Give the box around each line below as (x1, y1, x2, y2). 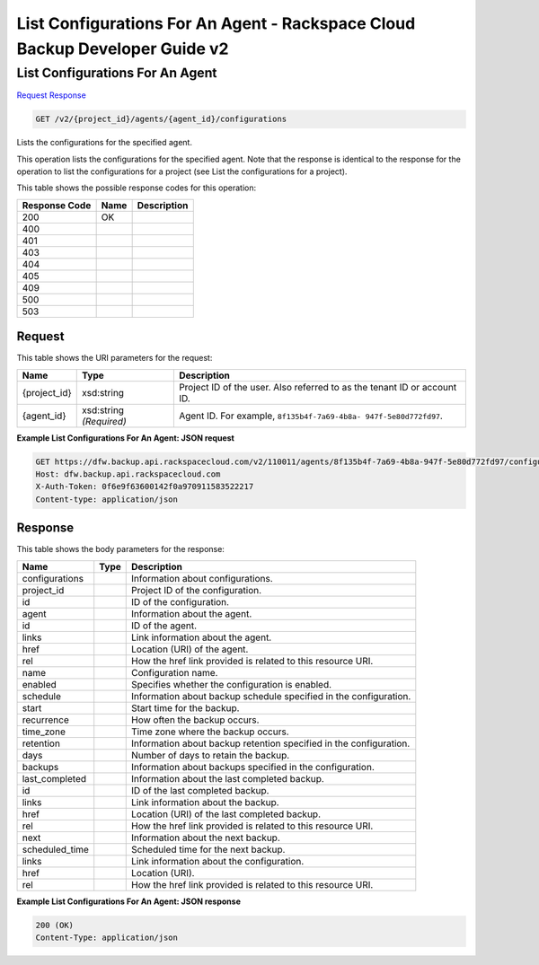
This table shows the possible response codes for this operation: (16, 182, 257, 193)
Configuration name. (131, 666, 218, 679)
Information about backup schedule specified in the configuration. (131, 689, 411, 702)
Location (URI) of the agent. (131, 643, 249, 655)
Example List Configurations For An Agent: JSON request (16, 432, 235, 443)
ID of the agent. (131, 619, 198, 632)
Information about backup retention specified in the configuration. (131, 737, 411, 750)
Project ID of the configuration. (131, 583, 262, 596)
